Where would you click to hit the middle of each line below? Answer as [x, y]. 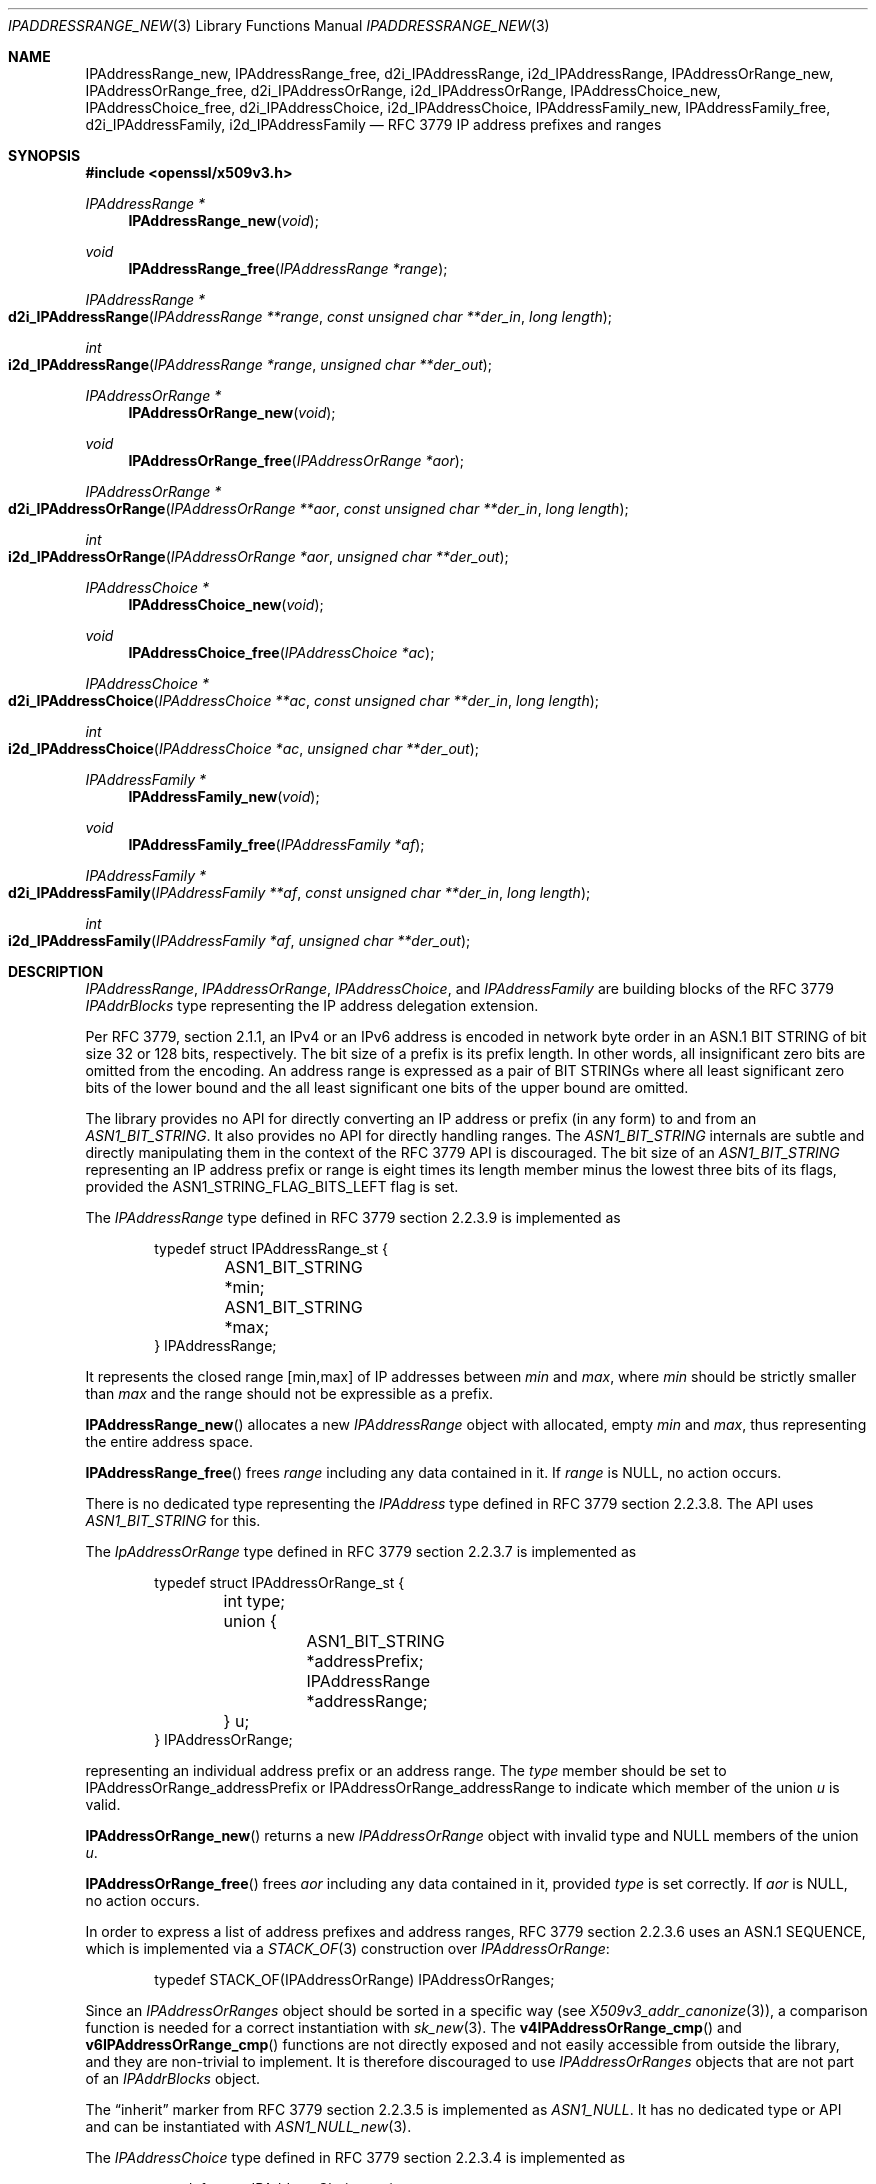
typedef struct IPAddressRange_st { [271, 1248]
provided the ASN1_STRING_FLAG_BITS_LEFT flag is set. [272, 1186]
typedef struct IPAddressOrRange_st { [279, 1582]
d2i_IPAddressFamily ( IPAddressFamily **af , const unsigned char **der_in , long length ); [299, 892]
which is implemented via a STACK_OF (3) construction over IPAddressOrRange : [347, 1948]
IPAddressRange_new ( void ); [223, 220]
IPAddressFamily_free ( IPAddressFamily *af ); [276, 844]
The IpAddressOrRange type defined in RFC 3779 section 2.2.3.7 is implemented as [361, 1551]
